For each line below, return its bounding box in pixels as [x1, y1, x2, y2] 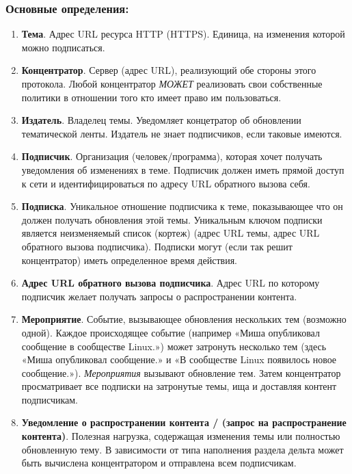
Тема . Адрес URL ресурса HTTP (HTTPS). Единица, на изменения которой [21, 27, 345, 41]
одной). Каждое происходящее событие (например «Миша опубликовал [21, 325, 320, 339]
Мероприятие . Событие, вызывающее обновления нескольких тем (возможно [21, 312, 347, 326]
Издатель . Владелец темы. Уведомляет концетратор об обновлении [21, 113, 301, 127]
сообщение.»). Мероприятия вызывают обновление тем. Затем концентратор [21, 365, 341, 380]
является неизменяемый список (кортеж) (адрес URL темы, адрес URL [21, 226, 320, 240]
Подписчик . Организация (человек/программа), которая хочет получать [21, 149, 323, 163]
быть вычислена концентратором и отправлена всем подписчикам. [21, 456, 297, 470]
